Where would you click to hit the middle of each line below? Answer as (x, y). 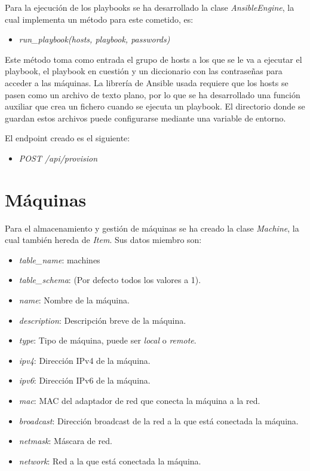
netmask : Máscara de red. (65, 441)
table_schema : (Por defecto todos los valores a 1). (110, 280)
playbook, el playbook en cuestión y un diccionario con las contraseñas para (144, 71)
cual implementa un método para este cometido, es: (99, 19)
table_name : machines (59, 259)
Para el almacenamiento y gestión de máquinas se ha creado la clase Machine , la (152, 228)
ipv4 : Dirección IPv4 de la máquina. (85, 360)
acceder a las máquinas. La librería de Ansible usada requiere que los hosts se (147, 82)
